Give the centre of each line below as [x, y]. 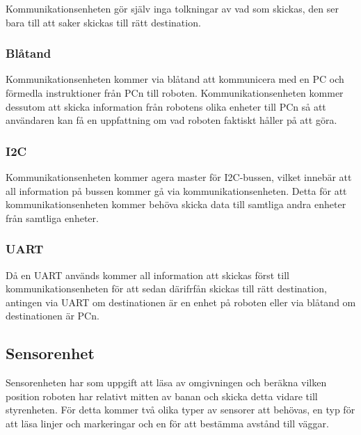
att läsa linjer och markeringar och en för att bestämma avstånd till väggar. [167, 423]
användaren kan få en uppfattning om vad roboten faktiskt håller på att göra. [171, 120]
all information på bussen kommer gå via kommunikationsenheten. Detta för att [176, 190]
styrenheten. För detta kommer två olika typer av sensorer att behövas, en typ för [180, 410]
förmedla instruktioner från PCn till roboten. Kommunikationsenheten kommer [175, 93]
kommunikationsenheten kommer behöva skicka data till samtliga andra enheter [176, 204]
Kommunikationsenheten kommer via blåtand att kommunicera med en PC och [175, 79]
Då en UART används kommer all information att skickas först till [147, 275]
